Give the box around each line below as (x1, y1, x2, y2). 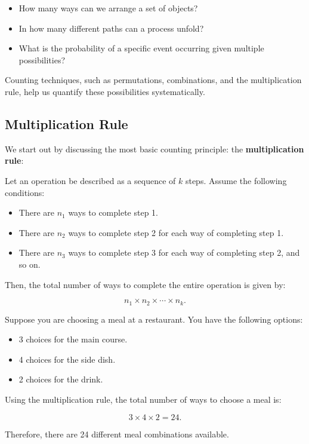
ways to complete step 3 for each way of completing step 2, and (68, 246, 300, 259)
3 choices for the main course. (18, 333, 128, 345)
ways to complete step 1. (68, 206, 159, 219)
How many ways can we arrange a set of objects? (18, 2, 198, 14)
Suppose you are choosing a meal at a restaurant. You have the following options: (5, 313, 303, 325)
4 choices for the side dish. (18, 353, 116, 365)
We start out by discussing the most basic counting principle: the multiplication (5, 142, 304, 155)
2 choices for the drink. (18, 373, 103, 385)
